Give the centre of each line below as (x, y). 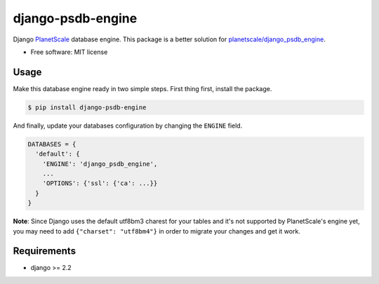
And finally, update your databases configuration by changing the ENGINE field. (128, 126)
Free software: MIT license (69, 52)
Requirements (45, 251)
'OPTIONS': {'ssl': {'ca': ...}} (100, 183)
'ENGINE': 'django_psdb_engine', (100, 164)
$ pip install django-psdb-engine (87, 107)
